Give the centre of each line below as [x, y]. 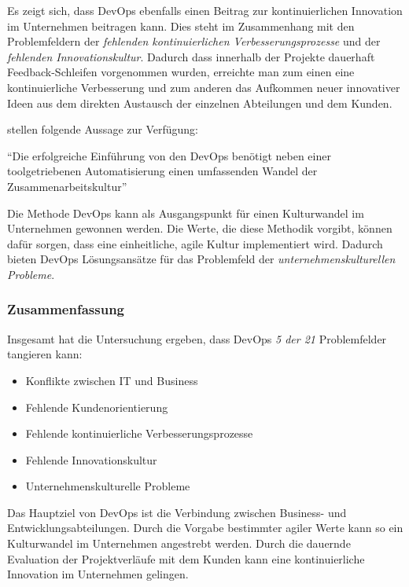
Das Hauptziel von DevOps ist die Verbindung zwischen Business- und [177, 512]
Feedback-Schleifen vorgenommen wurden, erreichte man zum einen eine [181, 72]
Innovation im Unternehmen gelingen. [98, 574]
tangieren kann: [45, 354]
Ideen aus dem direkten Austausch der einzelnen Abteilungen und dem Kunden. [200, 103]
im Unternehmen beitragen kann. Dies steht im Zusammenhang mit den [181, 26]
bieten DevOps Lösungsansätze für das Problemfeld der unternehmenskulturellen [201, 259]
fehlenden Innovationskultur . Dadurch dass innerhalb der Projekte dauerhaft [191, 56]
